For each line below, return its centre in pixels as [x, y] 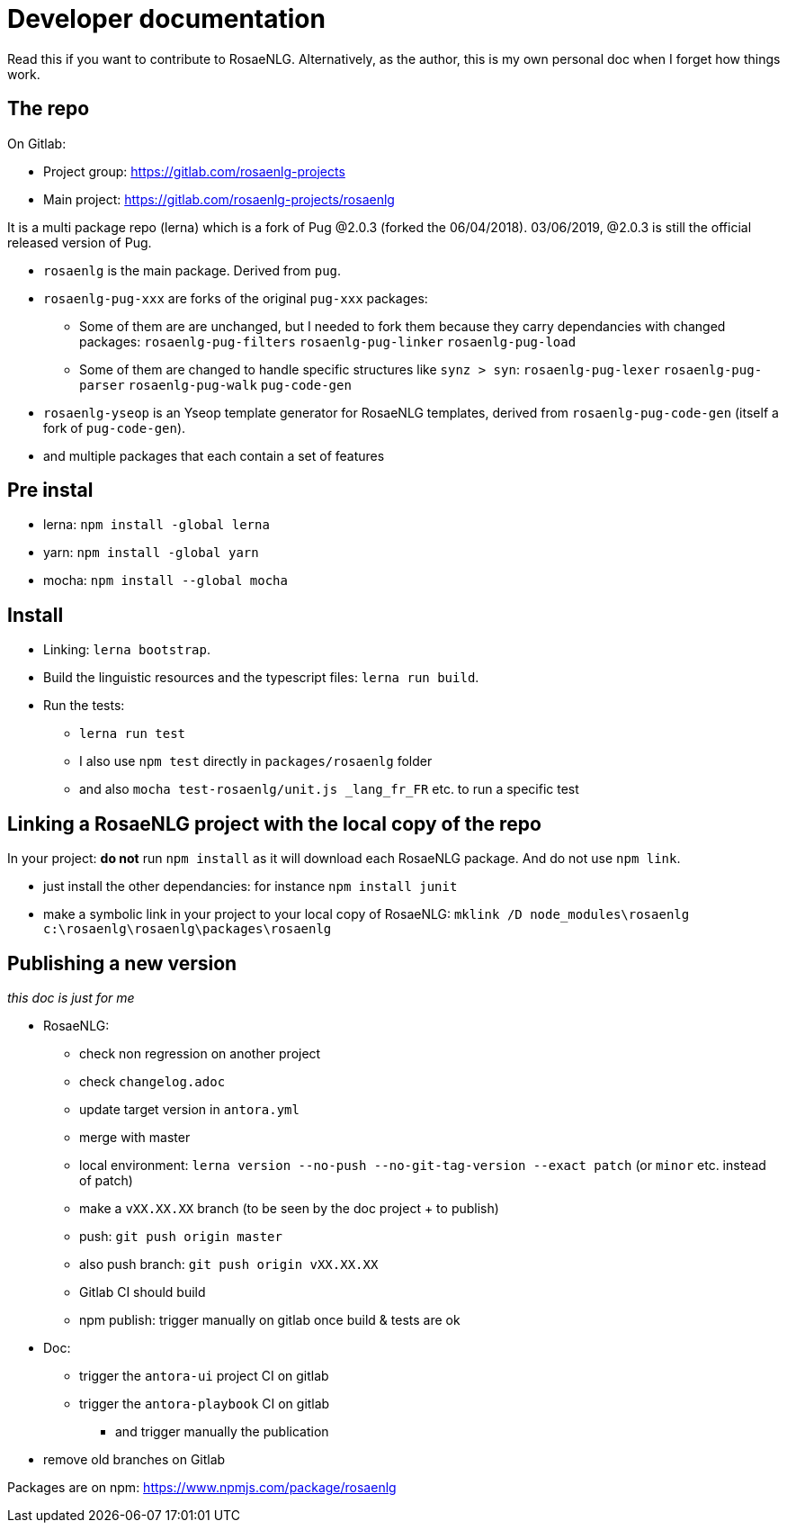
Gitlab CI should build [143, 1291]
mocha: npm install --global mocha [165, 580]
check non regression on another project [200, 1053]
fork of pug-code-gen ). [115, 427]
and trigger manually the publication [222, 1431]
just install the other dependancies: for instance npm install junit [250, 886]
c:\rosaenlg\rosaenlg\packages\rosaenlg [188, 929]
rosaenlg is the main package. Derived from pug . [192, 270]
